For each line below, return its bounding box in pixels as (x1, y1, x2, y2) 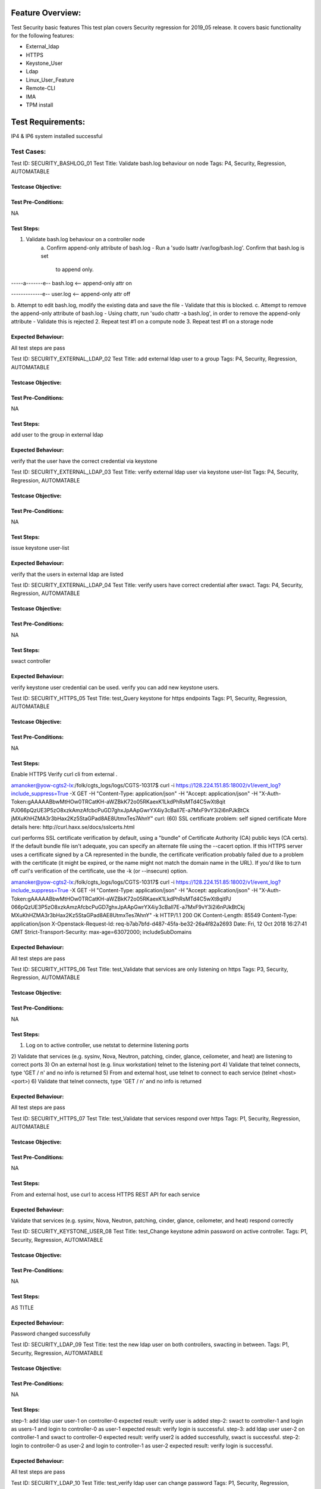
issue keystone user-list (11, 544, 70, 552)
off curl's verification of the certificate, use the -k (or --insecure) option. (11, 867, 188, 875)
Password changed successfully (11, 1330, 91, 1337)
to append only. (55, 266, 95, 273)
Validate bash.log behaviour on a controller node (26, 236, 145, 243)
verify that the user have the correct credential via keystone (11, 457, 158, 465)
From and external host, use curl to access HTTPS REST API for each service (11, 1191, 200, 1198)
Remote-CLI (26, 85, 56, 92)
